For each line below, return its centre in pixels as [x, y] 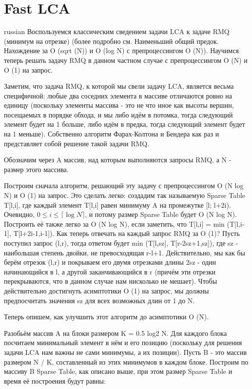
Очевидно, [19, 214]
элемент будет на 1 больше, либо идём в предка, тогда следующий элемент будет [125, 124]
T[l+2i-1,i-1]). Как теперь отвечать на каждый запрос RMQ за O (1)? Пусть [126, 233]
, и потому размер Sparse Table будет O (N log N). [161, 214]
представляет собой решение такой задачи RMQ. [77, 143]
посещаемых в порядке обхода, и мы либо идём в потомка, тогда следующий [118, 114]
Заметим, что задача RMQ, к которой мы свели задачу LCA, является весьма [119, 86]
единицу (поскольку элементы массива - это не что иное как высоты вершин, [119, 105]
